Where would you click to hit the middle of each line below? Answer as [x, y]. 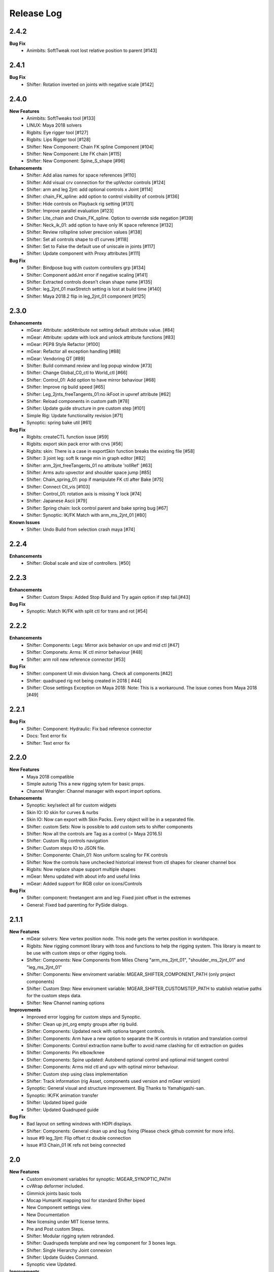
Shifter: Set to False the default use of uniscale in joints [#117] [91, 246]
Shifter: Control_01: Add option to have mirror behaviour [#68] [91, 380]
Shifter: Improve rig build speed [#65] [66, 387]
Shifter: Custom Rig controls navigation [67, 841]
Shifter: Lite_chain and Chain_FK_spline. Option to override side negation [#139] [110, 218]
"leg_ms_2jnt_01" [44, 967]
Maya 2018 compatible [50, 776]
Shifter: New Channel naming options [66, 1003]
